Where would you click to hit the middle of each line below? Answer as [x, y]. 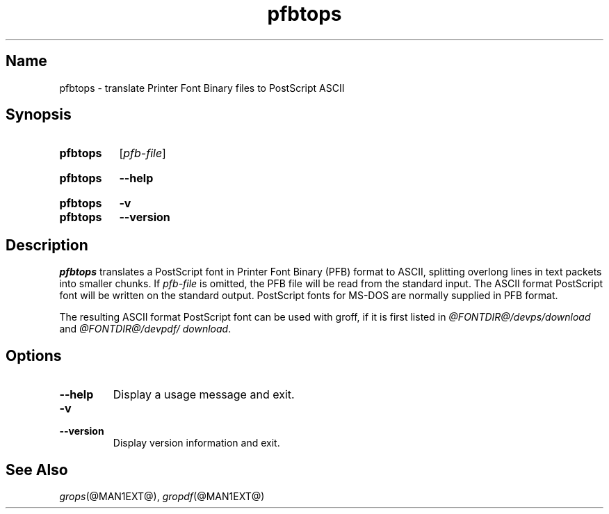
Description [47, 245]
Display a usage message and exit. [204, 395]
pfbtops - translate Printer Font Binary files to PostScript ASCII [202, 88]
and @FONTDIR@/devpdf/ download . [145, 329]
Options [34, 355]
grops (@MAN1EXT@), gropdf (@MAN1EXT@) [162, 496]
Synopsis [39, 115]
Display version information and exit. [196, 443]
